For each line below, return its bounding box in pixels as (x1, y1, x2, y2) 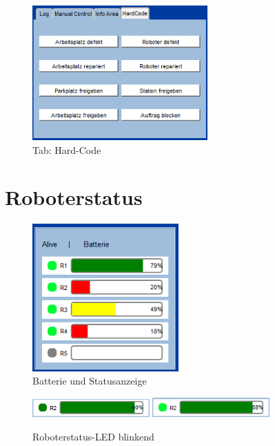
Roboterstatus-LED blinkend (32, 429, 154, 443)
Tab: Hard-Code (32, 142, 101, 157)
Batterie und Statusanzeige (32, 374, 147, 388)
